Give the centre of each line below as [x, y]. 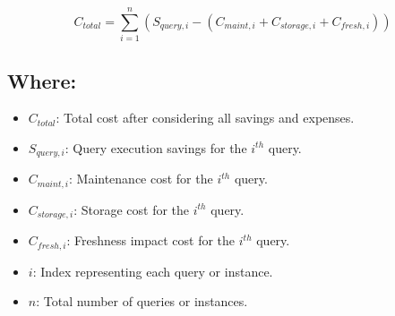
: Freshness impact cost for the [151, 240]
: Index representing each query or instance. [153, 271]
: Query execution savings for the [156, 147]
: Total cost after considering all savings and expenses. [205, 118]
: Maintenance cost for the [141, 179]
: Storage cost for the [132, 209]
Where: [42, 80]
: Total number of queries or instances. [142, 301]
